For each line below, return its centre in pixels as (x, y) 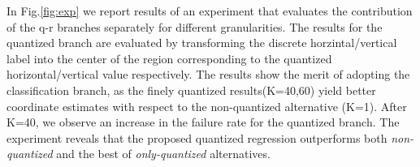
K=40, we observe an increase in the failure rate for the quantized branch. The (203, 122)
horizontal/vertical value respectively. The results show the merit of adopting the (208, 74)
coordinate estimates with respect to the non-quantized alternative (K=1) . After (207, 106)
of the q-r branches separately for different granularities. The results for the (195, 26)
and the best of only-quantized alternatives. (163, 154)
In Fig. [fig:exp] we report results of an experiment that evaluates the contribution (210, 11)
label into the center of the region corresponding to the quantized (169, 58)
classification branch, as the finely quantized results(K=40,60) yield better (191, 90)
